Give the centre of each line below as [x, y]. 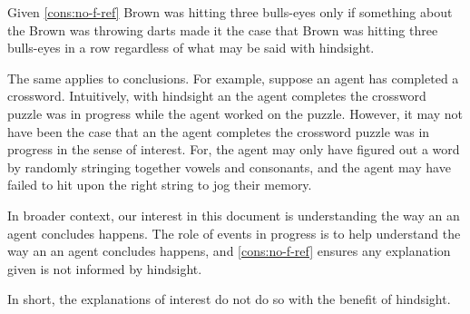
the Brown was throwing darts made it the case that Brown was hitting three [223, 29]
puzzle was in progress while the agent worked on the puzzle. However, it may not [235, 113]
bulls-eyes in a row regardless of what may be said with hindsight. [191, 48]
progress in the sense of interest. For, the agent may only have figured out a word [234, 149]
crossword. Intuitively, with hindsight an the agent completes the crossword [217, 96]
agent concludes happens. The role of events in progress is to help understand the [234, 233]
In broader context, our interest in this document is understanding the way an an [234, 215]
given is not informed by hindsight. [105, 268]
